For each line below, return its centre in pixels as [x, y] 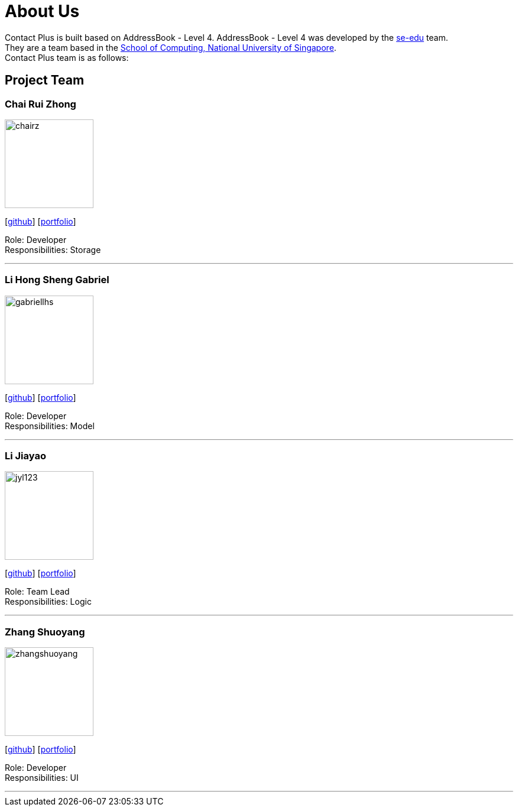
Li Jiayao [25, 456]
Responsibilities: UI [42, 778]
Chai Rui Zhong [41, 104]
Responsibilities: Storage [53, 249]
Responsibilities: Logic [48, 602]
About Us [42, 11]
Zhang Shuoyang [45, 632]
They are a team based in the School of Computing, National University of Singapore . [171, 47]
